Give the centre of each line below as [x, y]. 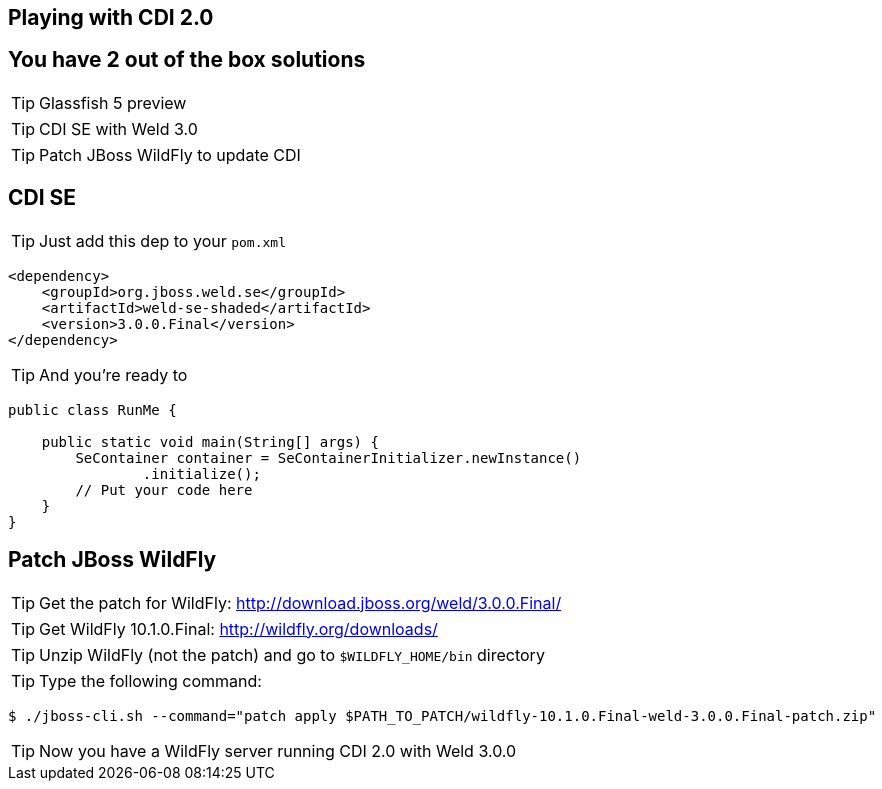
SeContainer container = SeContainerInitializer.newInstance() [328, 457]
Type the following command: [150, 680]
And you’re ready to [113, 374]
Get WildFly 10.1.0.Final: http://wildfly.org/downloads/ [238, 628]
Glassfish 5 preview [113, 102]
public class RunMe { [92, 409]
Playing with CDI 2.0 [111, 17]
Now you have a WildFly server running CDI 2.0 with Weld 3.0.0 [278, 750]
